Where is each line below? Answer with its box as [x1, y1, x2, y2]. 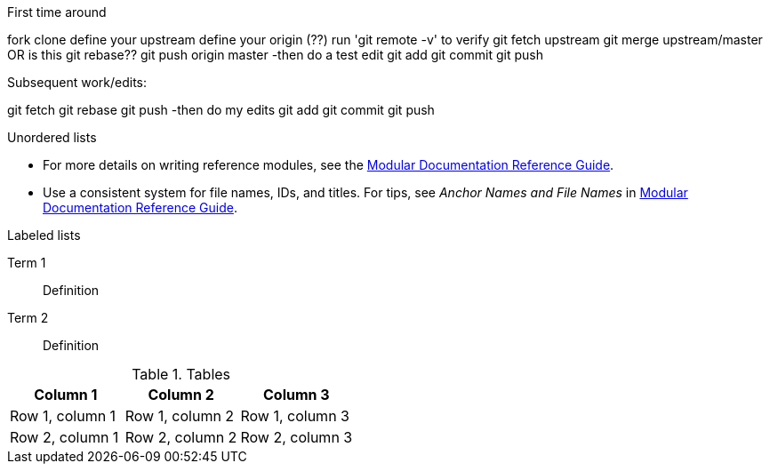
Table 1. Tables [132, 365, 231, 383]
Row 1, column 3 [240, 407, 349, 425]
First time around [7, 4, 107, 20]
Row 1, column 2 [124, 407, 235, 425]
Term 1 [7, 255, 46, 270]
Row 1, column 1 [10, 407, 116, 425]
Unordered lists [7, 130, 97, 145]
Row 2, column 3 [240, 428, 353, 446]
